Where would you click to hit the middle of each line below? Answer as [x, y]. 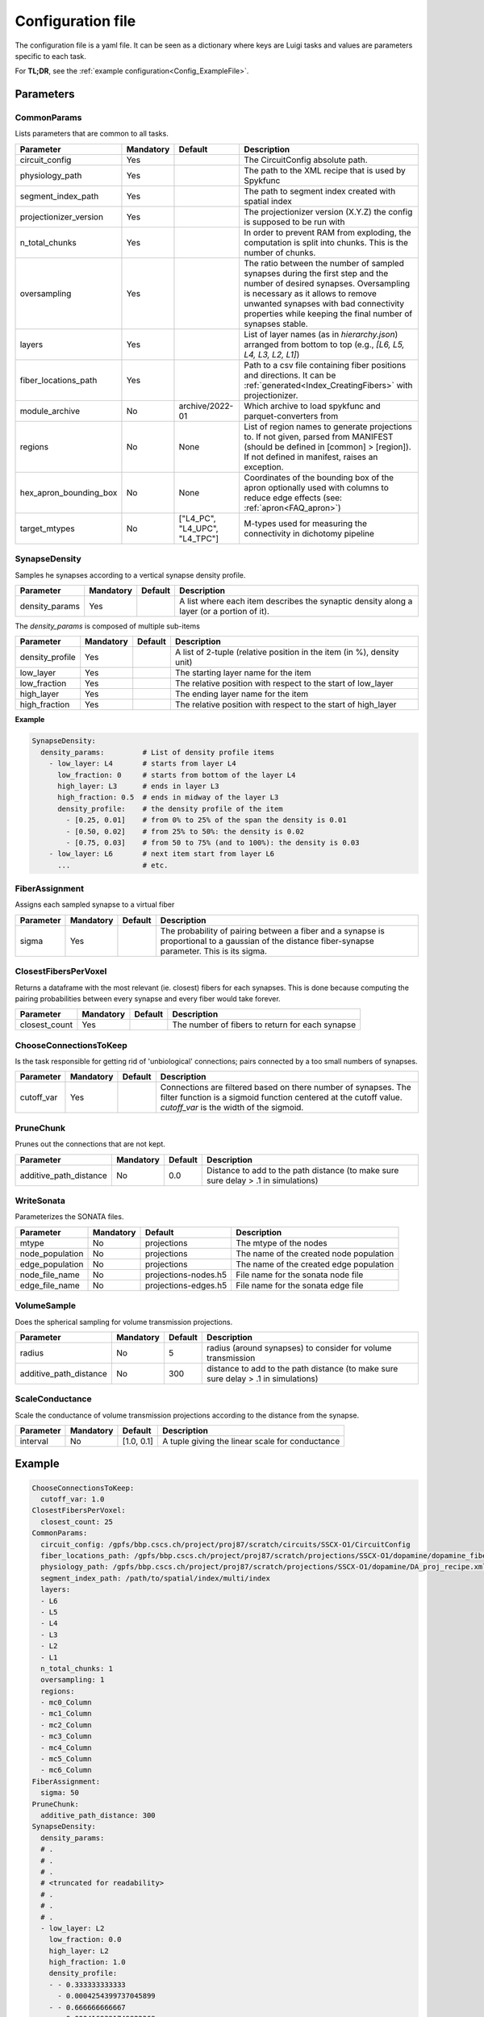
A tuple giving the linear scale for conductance [251, 1442]
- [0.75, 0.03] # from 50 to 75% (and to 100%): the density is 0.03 [213, 842]
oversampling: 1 [73, 1680]
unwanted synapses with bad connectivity [324, 303]
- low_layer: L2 [73, 1928]
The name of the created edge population [315, 1264]
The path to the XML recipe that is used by [325, 170]
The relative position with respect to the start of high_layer [286, 704]
